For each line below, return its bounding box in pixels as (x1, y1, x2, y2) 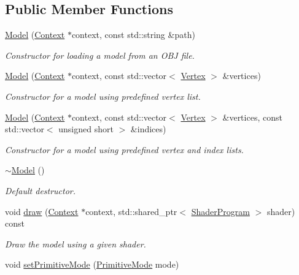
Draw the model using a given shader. (5, 237, 146, 250)
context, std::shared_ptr (85, 205, 177, 217)
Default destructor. (5, 184, 76, 197)
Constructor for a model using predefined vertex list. (5, 89, 201, 102)
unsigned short (58, 122, 114, 135)
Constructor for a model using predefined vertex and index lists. (5, 143, 244, 156)
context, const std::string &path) (71, 28, 195, 41)
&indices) (130, 122, 166, 135)
